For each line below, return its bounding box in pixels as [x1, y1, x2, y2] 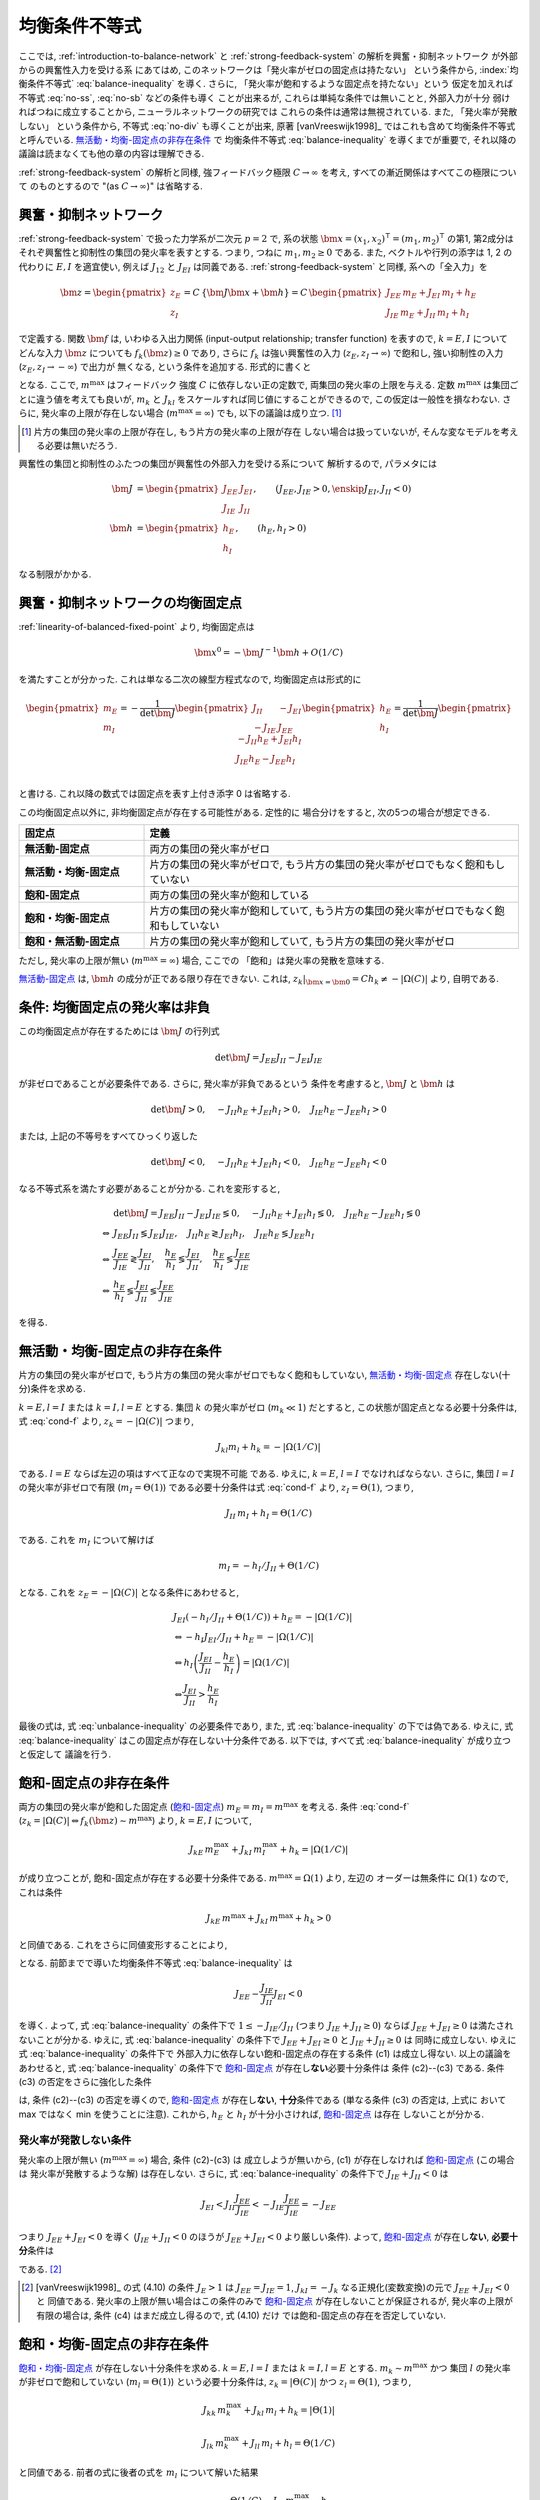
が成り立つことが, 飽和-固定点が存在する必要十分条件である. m [18, 1872, 279, 1884]
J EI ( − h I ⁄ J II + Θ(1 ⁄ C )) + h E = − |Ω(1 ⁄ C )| [172, 1611, 353, 1625]
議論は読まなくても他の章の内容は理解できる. [18, 148, 205, 160]
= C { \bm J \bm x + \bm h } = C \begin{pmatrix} [183, 286, 383, 298]
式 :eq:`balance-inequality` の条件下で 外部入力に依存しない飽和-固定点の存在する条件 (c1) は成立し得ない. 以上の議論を [18, 2048, 512, 2060]
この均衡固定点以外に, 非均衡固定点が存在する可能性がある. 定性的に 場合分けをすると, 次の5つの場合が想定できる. [18, 806, 490, 818]
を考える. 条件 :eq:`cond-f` [300, 1800, 410, 1812]
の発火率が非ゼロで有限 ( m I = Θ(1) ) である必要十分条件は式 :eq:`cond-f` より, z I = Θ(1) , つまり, [18, 1481, 414, 1496]
